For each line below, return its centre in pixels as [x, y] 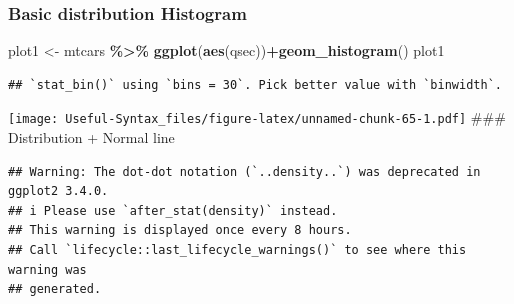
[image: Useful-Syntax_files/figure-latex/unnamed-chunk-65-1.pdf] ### [257, 117]
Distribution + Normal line [91, 137]
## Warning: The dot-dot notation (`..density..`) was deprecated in [244, 171]
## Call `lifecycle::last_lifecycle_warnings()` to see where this [237, 250]
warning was [47, 269]
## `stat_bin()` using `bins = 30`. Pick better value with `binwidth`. [255, 84]
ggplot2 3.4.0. [58, 191]
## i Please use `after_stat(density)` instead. [173, 210]
